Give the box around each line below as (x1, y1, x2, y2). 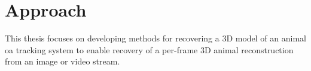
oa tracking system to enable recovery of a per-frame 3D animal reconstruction (5, 43, 294, 56)
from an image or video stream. (5, 55, 120, 67)
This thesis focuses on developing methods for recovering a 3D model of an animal (5, 32, 306, 44)
